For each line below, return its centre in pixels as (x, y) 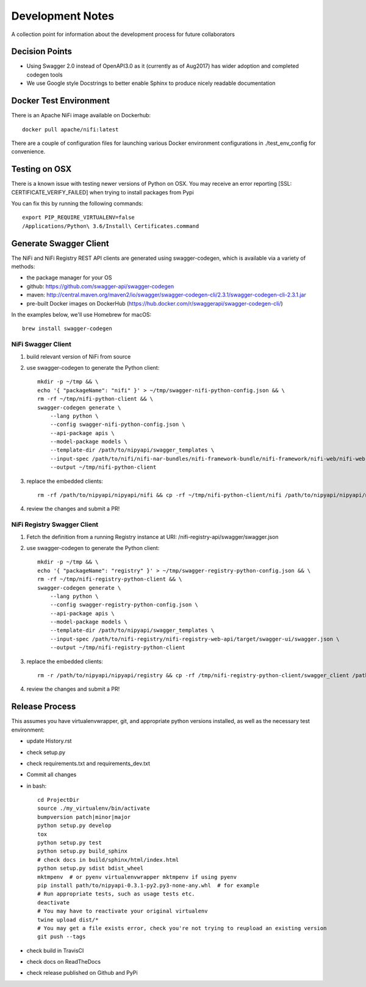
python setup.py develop (74, 826)
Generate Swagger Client (60, 244)
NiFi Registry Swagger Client (55, 524)
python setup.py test (70, 843)
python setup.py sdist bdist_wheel (91, 868)
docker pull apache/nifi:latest (70, 129)
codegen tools (45, 75)
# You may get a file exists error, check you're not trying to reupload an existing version (182, 928)
